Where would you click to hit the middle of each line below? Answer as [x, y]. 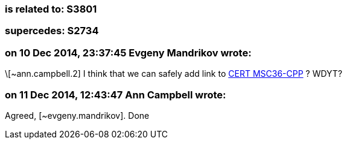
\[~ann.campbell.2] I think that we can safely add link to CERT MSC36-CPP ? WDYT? [174, 74]
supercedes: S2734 [52, 31]
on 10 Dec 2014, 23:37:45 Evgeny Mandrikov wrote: [128, 52]
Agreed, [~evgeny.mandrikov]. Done [77, 115]
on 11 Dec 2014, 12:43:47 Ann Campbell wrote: [116, 94]
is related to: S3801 [51, 9]
